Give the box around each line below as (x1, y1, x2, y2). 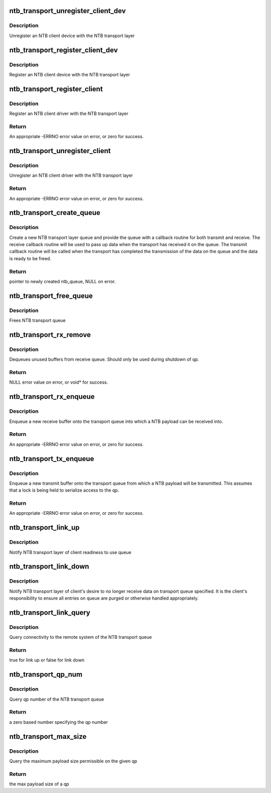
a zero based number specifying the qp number (9, 719, 108, 725)
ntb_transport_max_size (9, 732, 87, 741)
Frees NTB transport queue (9, 317, 66, 323)
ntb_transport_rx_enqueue (9, 392, 95, 401)
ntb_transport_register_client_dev (9, 46, 118, 54)
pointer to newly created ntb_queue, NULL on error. (9, 278, 116, 284)
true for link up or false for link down (9, 657, 85, 663)
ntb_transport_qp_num (9, 670, 83, 679)
